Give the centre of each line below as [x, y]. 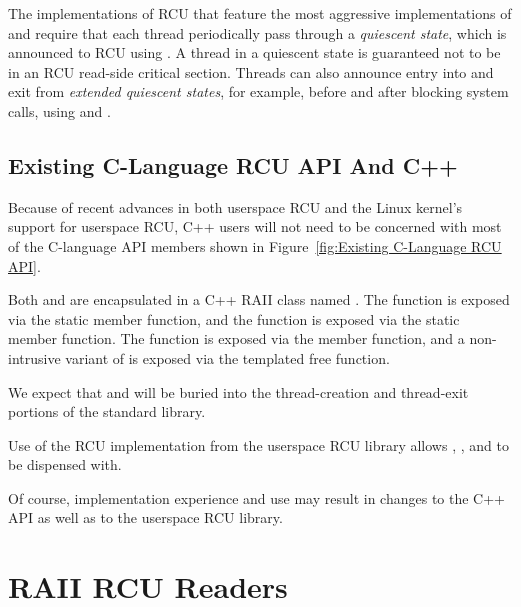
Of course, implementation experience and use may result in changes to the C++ [256, 497]
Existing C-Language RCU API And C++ [233, 164]
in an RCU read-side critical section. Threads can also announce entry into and [251, 71]
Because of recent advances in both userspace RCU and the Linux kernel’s [235, 206]
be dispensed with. [65, 464]
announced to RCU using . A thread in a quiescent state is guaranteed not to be [254, 52]
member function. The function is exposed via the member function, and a [236, 338]
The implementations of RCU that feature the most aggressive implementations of [260, 13]
